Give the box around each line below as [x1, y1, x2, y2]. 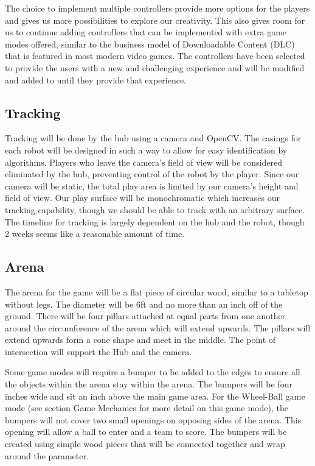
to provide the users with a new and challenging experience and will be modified [5, 61, 305, 74]
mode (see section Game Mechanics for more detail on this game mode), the [5, 401, 288, 414]
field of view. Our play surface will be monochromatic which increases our [5, 191, 280, 204]
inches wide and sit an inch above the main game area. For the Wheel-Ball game [5, 389, 305, 402]
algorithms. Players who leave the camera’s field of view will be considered [5, 155, 283, 168]
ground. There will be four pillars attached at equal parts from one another [5, 309, 286, 322]
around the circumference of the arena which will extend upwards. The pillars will [5, 321, 311, 334]
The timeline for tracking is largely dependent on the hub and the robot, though [5, 215, 305, 228]
